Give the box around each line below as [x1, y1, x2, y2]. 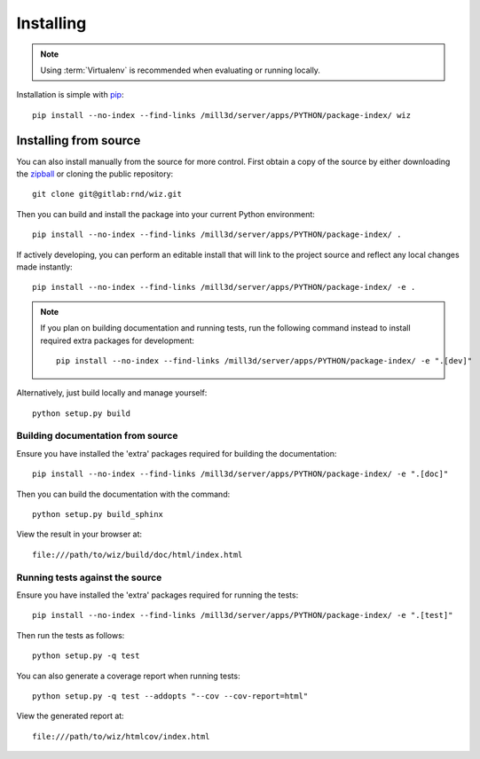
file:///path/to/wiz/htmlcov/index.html [32, 732, 210, 741]
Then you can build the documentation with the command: [16, 489, 231, 499]
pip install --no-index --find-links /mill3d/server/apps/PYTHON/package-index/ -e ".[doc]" [32, 469, 449, 479]
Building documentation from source [16, 430, 178, 442]
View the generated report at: [16, 710, 124, 722]
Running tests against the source [16, 571, 162, 583]
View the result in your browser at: [16, 528, 142, 540]
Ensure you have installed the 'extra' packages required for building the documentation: [16, 448, 337, 458]
